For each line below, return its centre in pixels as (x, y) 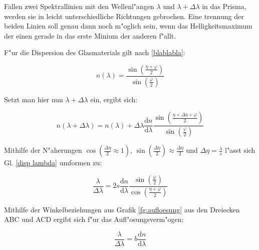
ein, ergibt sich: (114, 99)
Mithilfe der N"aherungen (43, 150)
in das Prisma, (224, 6)
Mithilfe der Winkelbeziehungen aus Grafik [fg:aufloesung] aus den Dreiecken (122, 209)
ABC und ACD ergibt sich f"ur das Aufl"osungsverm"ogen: (94, 219)
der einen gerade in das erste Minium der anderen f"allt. (90, 35)
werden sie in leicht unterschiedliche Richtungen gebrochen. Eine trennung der (124, 16)
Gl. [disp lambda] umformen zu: (53, 163)
